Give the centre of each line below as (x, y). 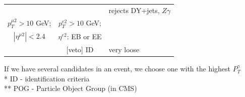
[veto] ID (80, 49)
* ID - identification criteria (47, 78)
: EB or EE (84, 36)
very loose (124, 49)
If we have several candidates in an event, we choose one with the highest (117, 68)
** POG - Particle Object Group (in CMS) (71, 88)
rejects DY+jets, (134, 10)
